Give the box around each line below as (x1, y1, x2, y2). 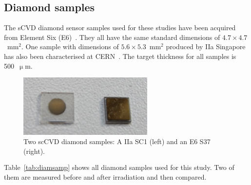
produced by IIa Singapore (166, 41, 246, 52)
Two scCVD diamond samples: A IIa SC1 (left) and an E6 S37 (23, 136, 211, 147)
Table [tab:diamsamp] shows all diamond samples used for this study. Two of (4, 162, 234, 172)
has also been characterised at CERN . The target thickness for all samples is (4, 51, 236, 61)
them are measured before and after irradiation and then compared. (4, 172, 207, 182)
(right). (23, 146, 45, 156)
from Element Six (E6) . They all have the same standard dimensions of (4, 32, 220, 42)
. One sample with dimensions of (21, 41, 119, 52)
